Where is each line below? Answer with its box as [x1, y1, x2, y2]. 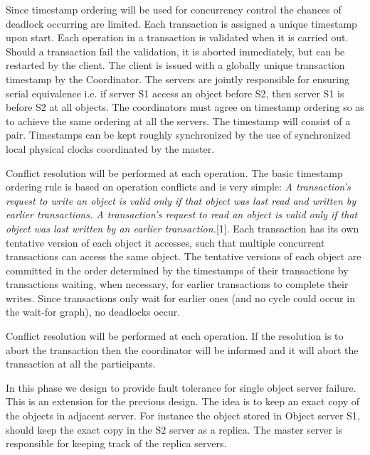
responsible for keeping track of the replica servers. [6, 436, 227, 451]
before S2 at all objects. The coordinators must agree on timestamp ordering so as [6, 100, 364, 114]
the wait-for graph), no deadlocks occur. [6, 304, 181, 319]
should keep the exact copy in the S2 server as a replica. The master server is [6, 422, 343, 437]
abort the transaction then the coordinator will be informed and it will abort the [6, 342, 359, 357]
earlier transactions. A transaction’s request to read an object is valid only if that [6, 207, 358, 222]
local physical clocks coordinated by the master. [6, 141, 215, 156]
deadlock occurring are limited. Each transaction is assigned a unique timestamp [6, 16, 357, 31]
